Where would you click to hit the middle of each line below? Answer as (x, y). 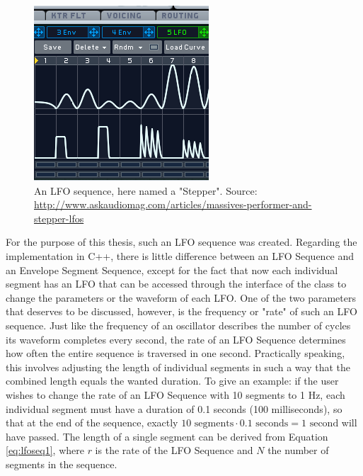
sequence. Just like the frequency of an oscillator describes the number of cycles (178, 325)
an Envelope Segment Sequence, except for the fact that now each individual (172, 270)
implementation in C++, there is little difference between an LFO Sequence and (180, 255)
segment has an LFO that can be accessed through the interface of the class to (176, 284)
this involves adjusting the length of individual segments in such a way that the (178, 367)
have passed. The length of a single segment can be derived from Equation (167, 436)
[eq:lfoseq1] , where (45, 450)
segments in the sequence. (62, 464)
